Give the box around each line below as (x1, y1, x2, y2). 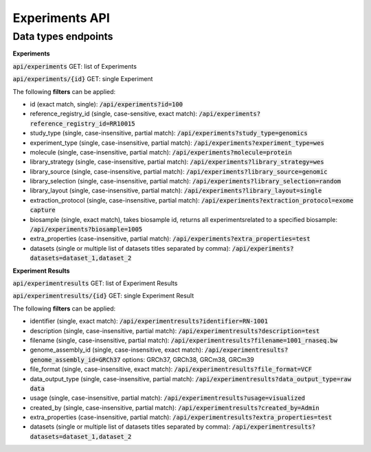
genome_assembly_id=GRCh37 (30, 356, 121, 363)
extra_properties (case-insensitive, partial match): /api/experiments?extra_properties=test (30, 234, 311, 243)
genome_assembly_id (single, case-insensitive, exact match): (30, 346, 203, 354)
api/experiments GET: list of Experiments (12, 62, 137, 70)
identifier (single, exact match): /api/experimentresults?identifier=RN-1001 (30, 317, 268, 326)
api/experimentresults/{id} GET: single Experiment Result (12, 292, 194, 300)
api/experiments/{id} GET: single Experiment (12, 75, 153, 83)
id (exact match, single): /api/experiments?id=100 (30, 100, 183, 108)
